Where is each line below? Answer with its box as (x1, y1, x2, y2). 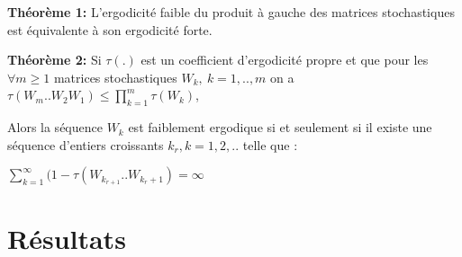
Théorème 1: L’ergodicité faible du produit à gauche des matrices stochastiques (7, 3, 455, 21)
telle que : (242, 135, 298, 154)
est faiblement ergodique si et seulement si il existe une (128, 118, 432, 137)
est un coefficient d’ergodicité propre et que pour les (140, 50, 429, 69)
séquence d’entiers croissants (7, 135, 164, 154)
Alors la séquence (7, 118, 103, 137)
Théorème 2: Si (7, 50, 102, 69)
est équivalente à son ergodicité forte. (7, 20, 213, 39)
